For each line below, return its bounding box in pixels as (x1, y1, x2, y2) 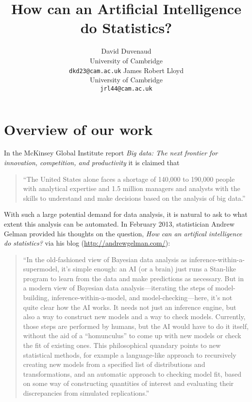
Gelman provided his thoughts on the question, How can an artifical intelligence (4, 228, 242, 238)
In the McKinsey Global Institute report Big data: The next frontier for (4, 148, 218, 158)
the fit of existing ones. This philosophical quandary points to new (23, 340, 221, 350)
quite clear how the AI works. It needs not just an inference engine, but (23, 302, 236, 312)
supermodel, (23, 264, 59, 274)
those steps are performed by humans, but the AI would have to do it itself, (23, 321, 249, 331)
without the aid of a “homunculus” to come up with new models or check (23, 330, 241, 341)
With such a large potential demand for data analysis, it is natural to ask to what (4, 209, 248, 219)
